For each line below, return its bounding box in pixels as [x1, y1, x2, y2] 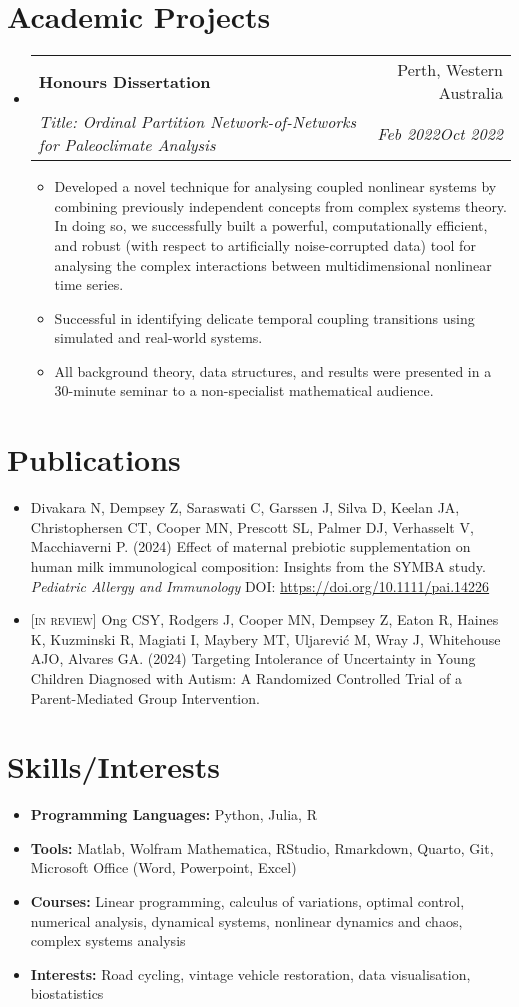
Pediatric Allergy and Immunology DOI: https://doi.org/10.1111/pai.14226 [30, 575, 490, 596]
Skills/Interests [7, 746, 220, 787]
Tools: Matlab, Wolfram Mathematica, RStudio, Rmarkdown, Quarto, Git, [30, 837, 494, 858]
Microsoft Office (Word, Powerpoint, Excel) [30, 857, 297, 878]
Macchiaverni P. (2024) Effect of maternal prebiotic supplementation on [30, 536, 471, 557]
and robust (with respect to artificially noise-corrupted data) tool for [54, 234, 476, 255]
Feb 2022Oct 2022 [377, 121, 503, 145]
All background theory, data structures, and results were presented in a [54, 360, 492, 381]
